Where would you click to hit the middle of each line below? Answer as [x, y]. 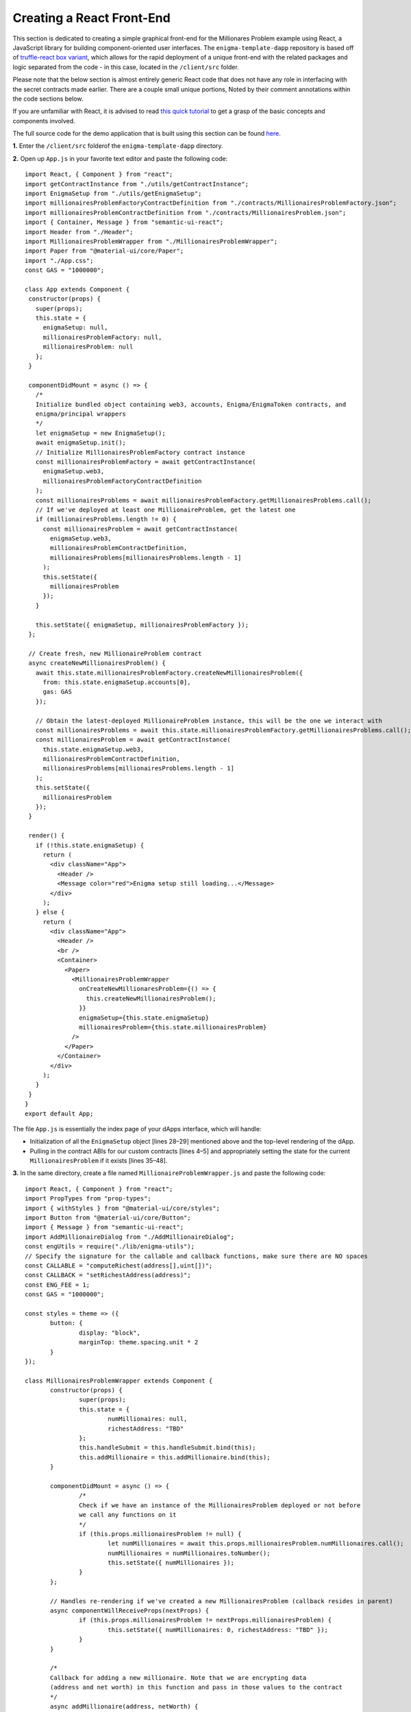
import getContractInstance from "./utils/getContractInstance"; [137, 184]
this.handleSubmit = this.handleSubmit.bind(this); [167, 1448]
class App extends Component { [77, 289]
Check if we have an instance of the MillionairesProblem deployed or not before [220, 1505]
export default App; [59, 1113]
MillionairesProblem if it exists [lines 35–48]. [99, 1161]
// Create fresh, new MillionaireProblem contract [115, 653]
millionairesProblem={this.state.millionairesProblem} [173, 1027]
